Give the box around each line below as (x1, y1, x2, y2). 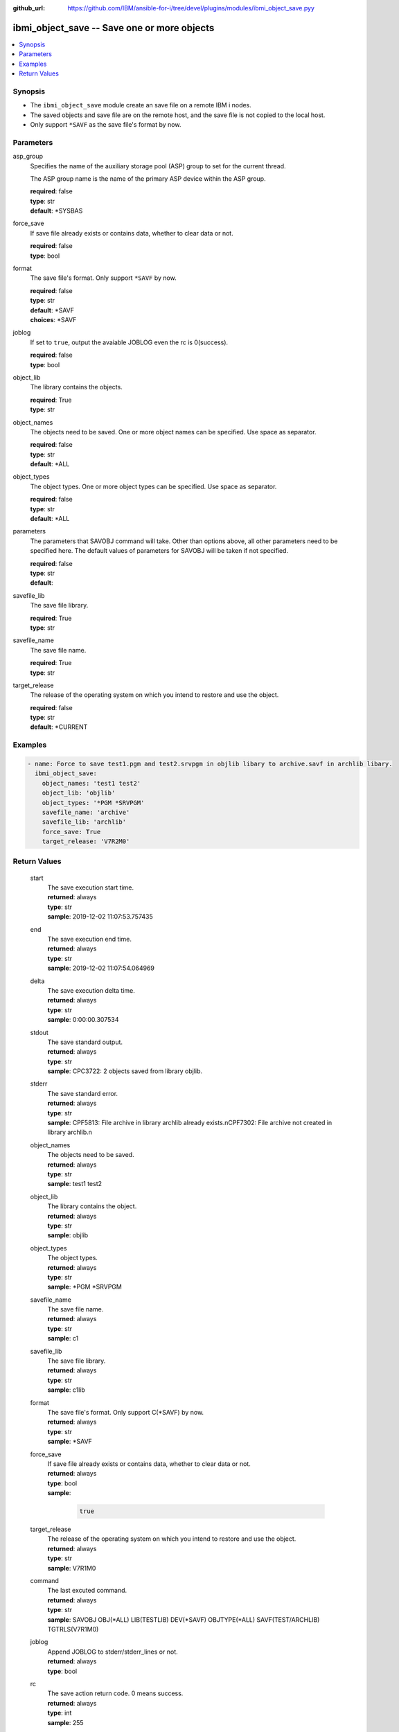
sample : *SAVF (47, 1438, 93, 1446)
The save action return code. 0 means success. (47, 1689, 184, 1697)
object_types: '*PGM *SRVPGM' (42, 799, 145, 806)
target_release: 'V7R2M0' (42, 838, 130, 845)
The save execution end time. (47, 935, 132, 944)
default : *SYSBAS (30, 206, 83, 215)
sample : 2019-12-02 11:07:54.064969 (47, 964, 155, 973)
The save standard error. (47, 1089, 118, 1097)
